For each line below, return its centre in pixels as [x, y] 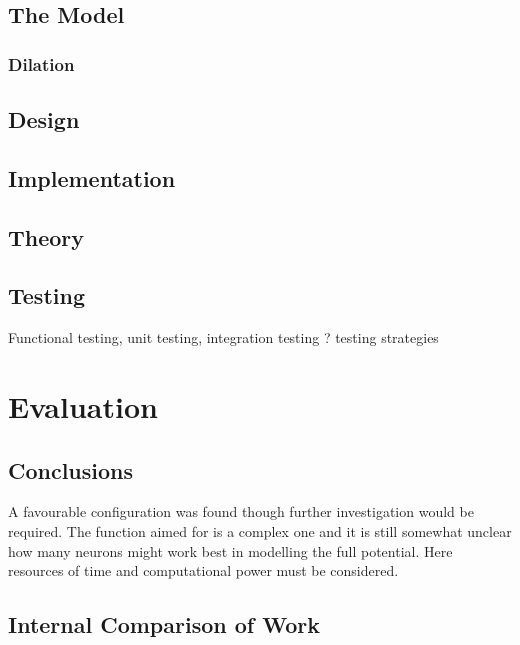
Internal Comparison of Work [164, 624]
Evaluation [83, 405]
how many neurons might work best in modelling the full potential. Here [230, 550]
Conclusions [71, 469]
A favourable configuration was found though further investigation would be [241, 511]
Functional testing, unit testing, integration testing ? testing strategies [223, 337]
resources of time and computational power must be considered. [203, 570]
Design [44, 119]
